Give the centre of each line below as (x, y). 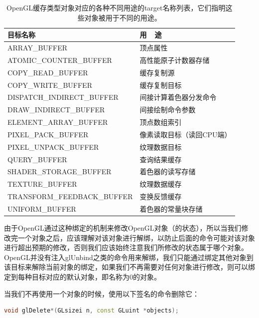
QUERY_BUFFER (37, 159)
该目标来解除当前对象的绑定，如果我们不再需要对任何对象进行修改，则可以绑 (129, 267)
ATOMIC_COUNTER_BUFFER (60, 60)
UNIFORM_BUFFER (42, 209)
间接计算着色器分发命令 (178, 97)
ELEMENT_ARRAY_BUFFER (58, 122)
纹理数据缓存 (161, 184)
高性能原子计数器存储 (175, 60)
